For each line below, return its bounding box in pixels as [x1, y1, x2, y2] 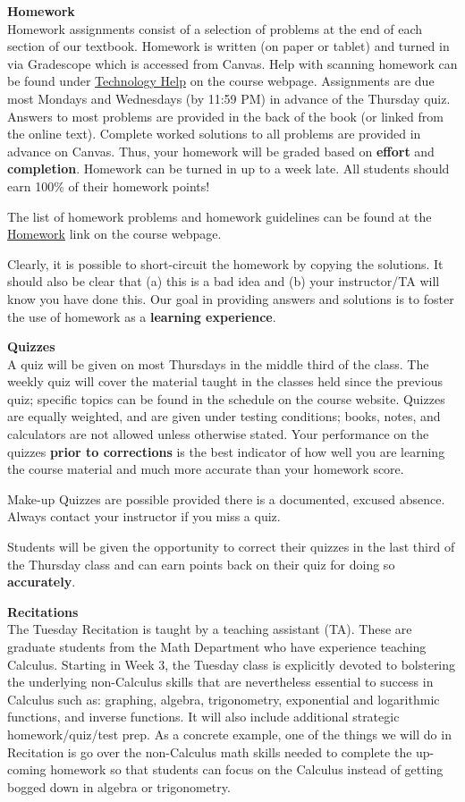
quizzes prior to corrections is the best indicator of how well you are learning [7, 442, 445, 460]
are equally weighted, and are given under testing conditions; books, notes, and [7, 407, 441, 426]
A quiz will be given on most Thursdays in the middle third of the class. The [7, 354, 429, 373]
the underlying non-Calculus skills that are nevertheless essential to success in [7, 672, 434, 691]
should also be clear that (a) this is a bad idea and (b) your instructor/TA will [7, 272, 440, 291]
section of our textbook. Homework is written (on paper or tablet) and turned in [7, 37, 450, 55]
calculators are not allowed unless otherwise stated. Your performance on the [7, 425, 429, 443]
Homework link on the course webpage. [7, 224, 222, 243]
